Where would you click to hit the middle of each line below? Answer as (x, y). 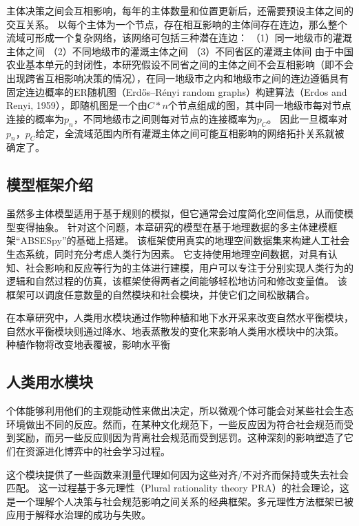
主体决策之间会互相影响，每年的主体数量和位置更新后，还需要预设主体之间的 (180, 10)
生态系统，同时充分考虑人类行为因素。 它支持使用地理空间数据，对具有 (167, 253)
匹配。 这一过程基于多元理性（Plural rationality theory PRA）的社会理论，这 (178, 488)
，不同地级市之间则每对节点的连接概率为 (165, 118)
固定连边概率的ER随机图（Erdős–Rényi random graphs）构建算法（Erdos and (177, 91)
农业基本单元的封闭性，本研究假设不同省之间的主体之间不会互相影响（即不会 (180, 64)
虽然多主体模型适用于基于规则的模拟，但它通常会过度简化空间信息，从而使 (175, 213)
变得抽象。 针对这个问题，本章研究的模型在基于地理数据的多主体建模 (172, 226)
